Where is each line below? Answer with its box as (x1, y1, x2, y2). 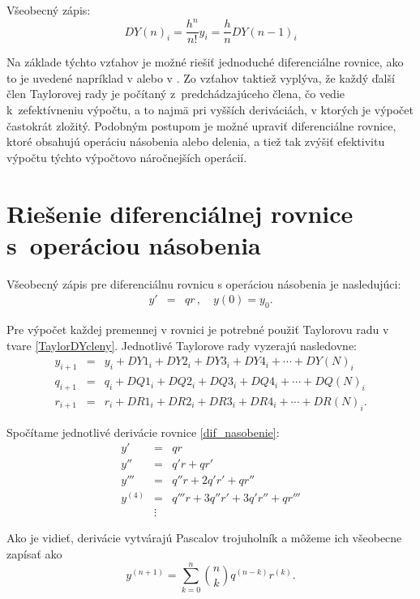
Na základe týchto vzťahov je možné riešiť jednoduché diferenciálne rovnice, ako (6, 53, 404, 71)
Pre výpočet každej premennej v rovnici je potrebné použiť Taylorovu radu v (6, 321, 389, 338)
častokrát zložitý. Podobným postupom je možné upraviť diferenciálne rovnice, (6, 117, 396, 134)
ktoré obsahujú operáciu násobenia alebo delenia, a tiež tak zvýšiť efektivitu (6, 133, 385, 150)
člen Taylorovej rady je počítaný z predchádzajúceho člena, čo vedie (6, 85, 345, 102)
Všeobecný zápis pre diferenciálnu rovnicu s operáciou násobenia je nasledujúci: (6, 275, 401, 292)
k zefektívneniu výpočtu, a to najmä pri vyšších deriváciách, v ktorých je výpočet (6, 101, 414, 118)
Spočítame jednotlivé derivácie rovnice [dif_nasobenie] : (6, 423, 280, 440)
